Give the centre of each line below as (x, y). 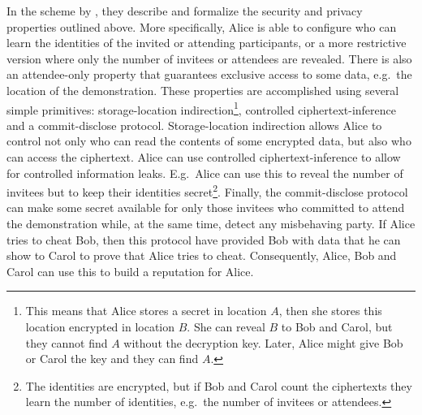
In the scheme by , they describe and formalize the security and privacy (185, 11)
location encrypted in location (100, 326)
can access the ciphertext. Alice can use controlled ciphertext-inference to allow (204, 157)
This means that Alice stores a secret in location (146, 311)
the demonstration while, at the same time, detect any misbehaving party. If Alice (211, 224)
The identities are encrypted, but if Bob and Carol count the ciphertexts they (219, 385)
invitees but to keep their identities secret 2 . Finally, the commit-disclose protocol (207, 190)
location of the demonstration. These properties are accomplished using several (203, 90)
